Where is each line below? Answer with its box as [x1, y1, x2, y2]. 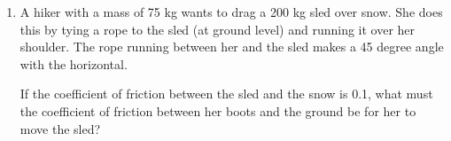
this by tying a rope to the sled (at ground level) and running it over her [19, 20, 416, 38]
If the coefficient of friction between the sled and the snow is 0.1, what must [19, 84, 433, 103]
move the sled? [19, 119, 101, 137]
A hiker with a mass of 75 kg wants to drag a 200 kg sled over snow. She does [19, 3, 443, 20]
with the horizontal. [19, 54, 128, 73]
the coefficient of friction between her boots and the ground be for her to [19, 101, 416, 120]
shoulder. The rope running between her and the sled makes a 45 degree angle [19, 37, 444, 56]
